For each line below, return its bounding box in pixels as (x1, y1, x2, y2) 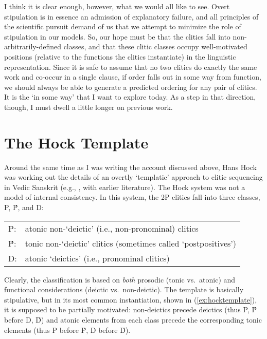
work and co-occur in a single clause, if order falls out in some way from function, (4, 71, 261, 82)
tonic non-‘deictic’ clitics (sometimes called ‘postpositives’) (25, 237, 236, 249)
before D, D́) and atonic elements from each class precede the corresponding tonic (4, 314, 262, 325)
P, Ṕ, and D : (4, 202, 44, 213)
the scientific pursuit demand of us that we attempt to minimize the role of (4, 21, 241, 32)
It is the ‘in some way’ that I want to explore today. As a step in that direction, (4, 91, 256, 102)
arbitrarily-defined (4, 41, 61, 52)
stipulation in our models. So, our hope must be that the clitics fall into (4, 31, 230, 42)
